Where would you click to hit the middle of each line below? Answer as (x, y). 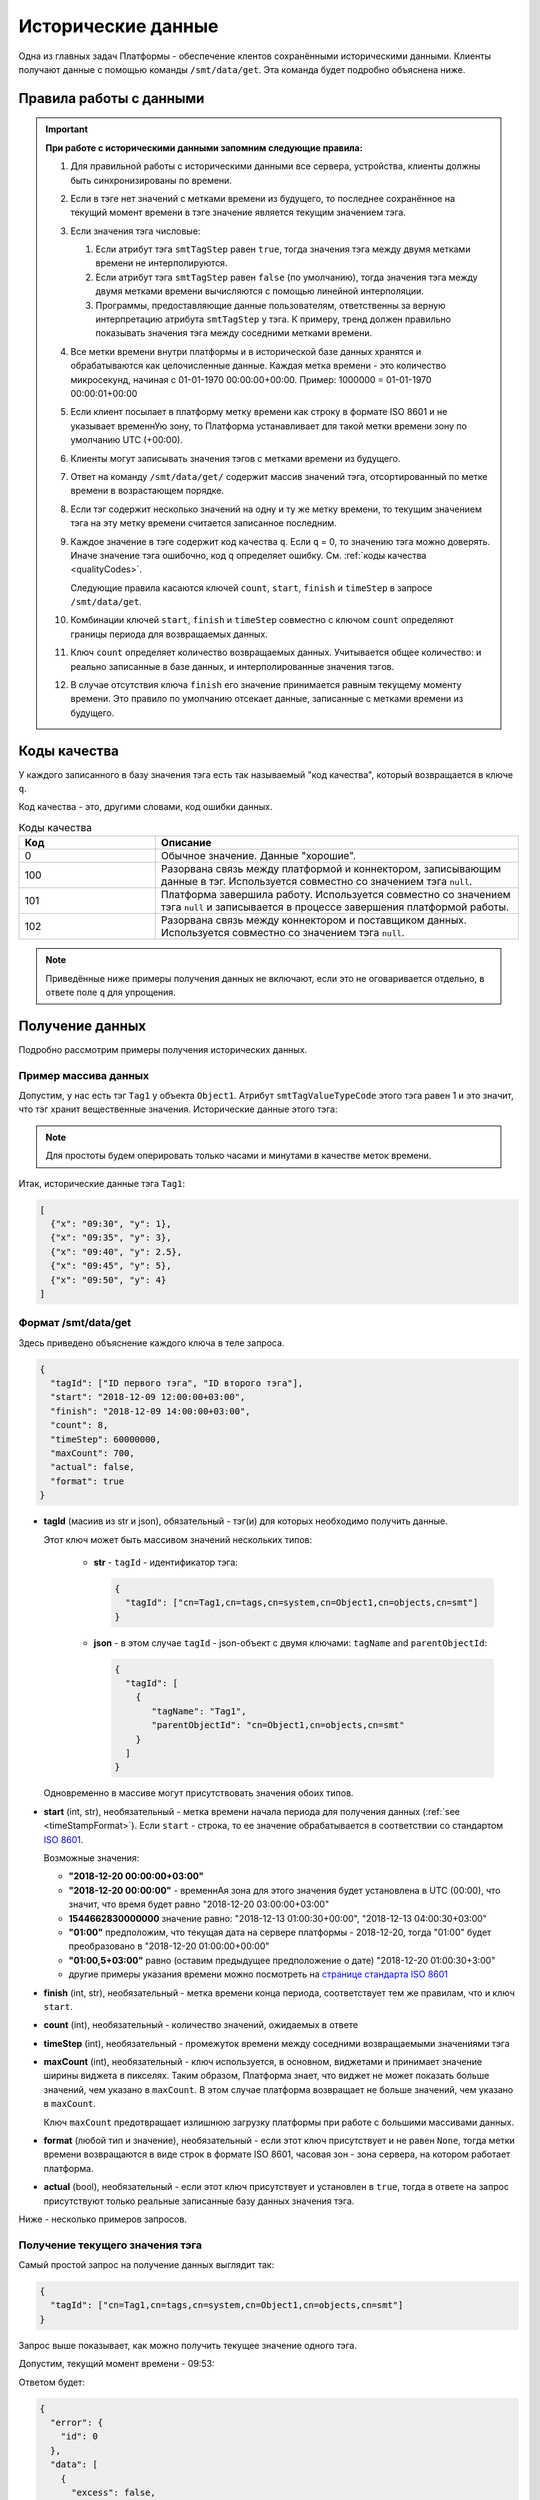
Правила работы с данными (111, 98)
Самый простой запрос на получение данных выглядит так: (146, 2265)
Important (67, 129)
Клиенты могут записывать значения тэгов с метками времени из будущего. (235, 458)
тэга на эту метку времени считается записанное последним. (203, 523)
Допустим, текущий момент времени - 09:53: (116, 2364)
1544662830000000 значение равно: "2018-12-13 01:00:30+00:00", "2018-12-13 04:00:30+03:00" (277, 1918)
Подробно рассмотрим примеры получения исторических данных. (163, 1049)
